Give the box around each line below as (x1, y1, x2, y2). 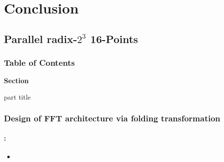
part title (4, 91, 31, 102)
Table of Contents (4, 57, 75, 69)
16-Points (90, 31, 138, 46)
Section (4, 75, 29, 86)
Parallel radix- (4, 31, 78, 46)
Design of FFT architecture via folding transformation (4, 112, 221, 124)
